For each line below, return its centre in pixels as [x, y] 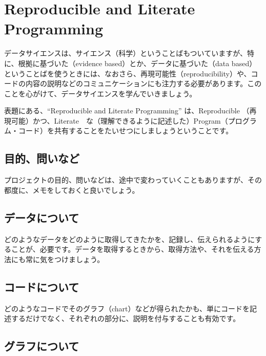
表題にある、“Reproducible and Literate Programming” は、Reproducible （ [127, 111]
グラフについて [42, 346]
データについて [42, 217]
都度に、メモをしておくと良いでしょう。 [72, 190]
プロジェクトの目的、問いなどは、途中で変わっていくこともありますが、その [133, 180]
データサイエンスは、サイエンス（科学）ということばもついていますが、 [126, 53]
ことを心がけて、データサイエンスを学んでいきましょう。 [100, 93]
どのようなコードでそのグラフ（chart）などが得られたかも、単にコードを [127, 308]
